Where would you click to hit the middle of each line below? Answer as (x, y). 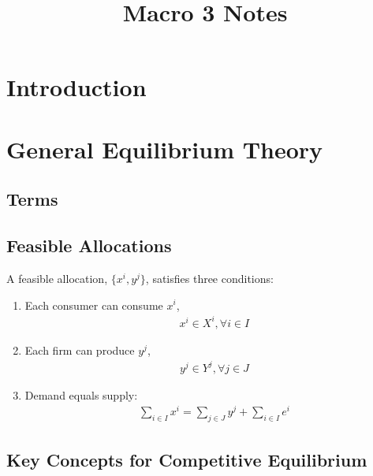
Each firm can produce (80, 350)
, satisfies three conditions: (209, 278)
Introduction (76, 87)
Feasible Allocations (89, 245)
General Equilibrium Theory (165, 149)
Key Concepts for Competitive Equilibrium (187, 459)
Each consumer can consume (94, 305)
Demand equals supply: (81, 394)
